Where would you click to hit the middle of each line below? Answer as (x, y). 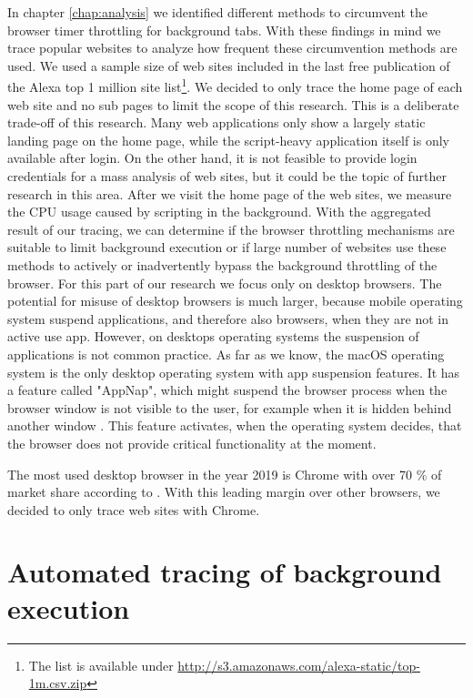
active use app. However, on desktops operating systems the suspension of (213, 336)
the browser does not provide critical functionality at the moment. (192, 443)
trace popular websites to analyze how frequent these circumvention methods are (232, 48)
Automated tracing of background (225, 572)
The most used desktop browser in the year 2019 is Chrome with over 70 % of (225, 474)
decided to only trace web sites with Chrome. (134, 509)
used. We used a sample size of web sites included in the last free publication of (229, 65)
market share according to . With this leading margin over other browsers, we (224, 492)
